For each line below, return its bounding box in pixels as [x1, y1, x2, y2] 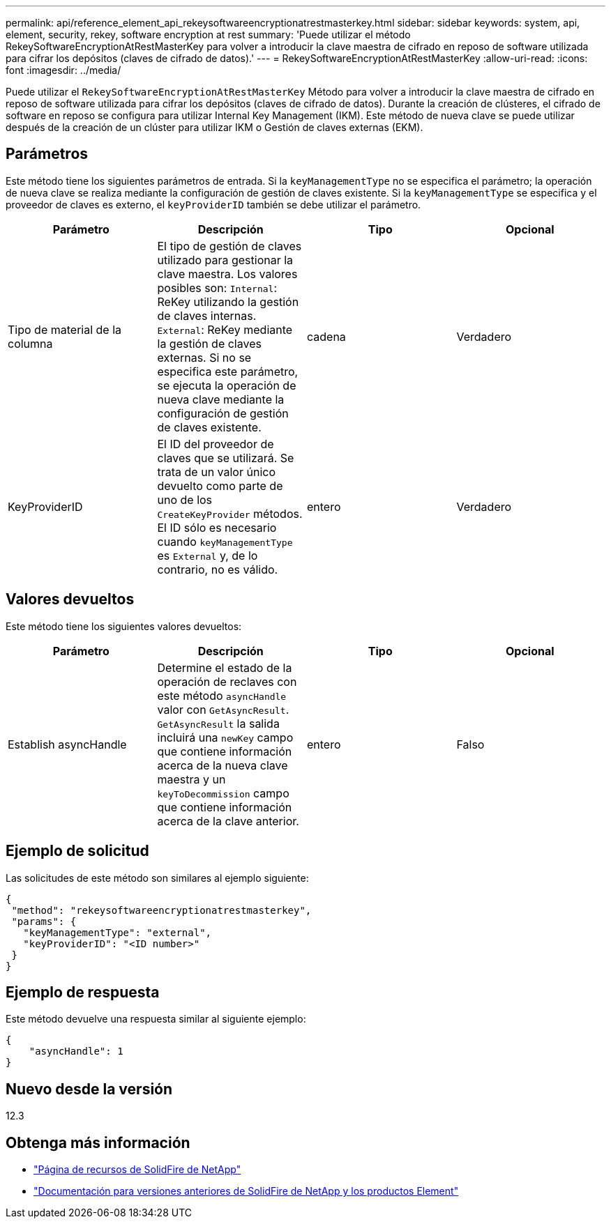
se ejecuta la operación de [157, 378, 296, 392]
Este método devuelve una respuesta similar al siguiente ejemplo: [6, 1013, 306, 1025]
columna [8, 336, 53, 351]
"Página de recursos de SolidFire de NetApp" [33, 1163, 241, 1176]
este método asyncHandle [157, 688, 287, 703]
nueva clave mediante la [157, 392, 285, 406]
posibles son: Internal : [157, 280, 277, 295]
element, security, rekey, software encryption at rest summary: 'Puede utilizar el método [6, 29, 411, 40]
